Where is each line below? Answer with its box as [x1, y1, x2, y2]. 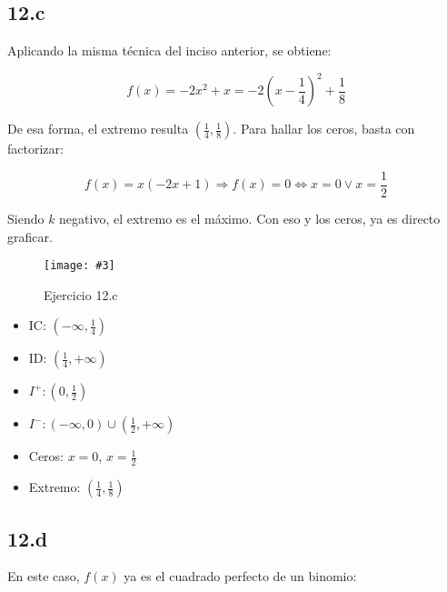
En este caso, [7, 567, 80, 586]
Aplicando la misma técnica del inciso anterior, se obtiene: [7, 41, 332, 60]
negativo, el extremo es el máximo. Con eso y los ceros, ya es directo [59, 208, 441, 227]
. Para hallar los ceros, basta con [233, 119, 415, 138]
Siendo [7, 208, 45, 227]
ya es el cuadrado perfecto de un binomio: [124, 567, 357, 586]
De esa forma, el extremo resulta [7, 119, 189, 138]
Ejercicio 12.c [44, 285, 118, 304]
